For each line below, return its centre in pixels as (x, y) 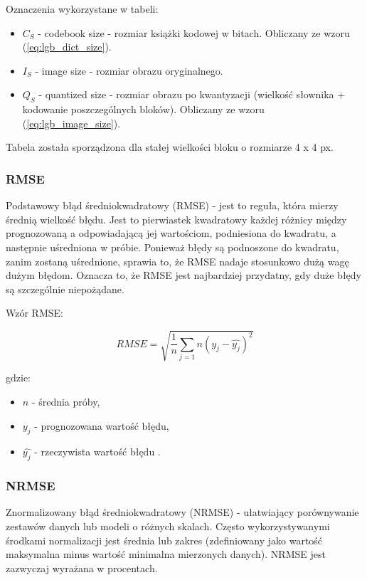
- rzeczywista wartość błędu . (97, 452)
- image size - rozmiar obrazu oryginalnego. (129, 70)
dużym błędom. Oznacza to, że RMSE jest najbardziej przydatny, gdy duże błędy (183, 275)
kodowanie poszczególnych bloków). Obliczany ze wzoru (143, 109)
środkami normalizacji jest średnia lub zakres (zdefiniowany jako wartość (164, 540)
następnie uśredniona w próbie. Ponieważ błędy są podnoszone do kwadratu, (172, 247)
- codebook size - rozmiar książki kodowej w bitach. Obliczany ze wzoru (194, 32)
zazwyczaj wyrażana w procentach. (82, 568)
